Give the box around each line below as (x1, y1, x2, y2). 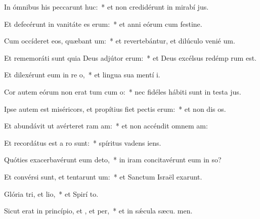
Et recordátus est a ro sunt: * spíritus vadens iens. (4, 137, 161, 148)
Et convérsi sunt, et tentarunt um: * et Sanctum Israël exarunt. (4, 171, 202, 182)
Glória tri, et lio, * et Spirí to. (4, 188, 99, 199)
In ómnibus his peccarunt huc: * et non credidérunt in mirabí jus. (4, 2, 209, 12)
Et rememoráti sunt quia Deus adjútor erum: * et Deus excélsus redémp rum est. (4, 52, 257, 63)
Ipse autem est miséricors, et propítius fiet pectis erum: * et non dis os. (4, 103, 226, 114)
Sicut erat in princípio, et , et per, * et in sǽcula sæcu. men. (4, 205, 193, 216)
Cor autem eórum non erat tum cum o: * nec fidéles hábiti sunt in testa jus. (4, 86, 241, 97)
